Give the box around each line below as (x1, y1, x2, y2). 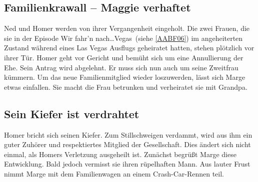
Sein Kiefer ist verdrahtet (4, 106, 139, 121)
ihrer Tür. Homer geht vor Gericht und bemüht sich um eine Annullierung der (4, 52, 243, 62)
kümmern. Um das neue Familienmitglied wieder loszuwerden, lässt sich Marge (4, 72, 245, 82)
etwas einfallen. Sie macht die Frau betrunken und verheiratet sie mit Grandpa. (4, 81, 247, 92)
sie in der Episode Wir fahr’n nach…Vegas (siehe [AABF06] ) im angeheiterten (4, 32, 243, 43)
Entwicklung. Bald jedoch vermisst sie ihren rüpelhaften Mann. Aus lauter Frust (4, 159, 250, 169)
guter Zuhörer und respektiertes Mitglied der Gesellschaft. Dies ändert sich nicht (4, 139, 251, 150)
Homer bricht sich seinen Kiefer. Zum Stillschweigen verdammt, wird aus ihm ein (4, 129, 252, 140)
